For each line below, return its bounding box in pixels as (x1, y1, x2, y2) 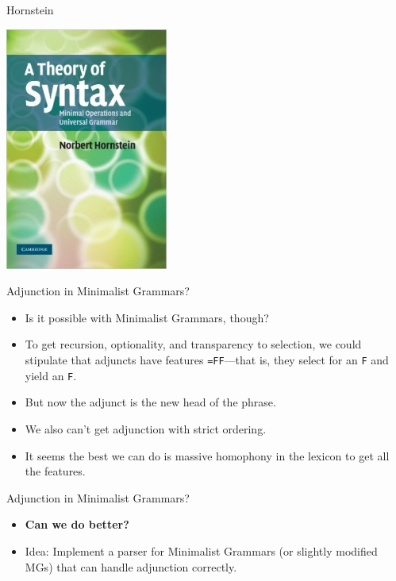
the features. (25, 463, 86, 479)
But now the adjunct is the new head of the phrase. (25, 394, 276, 410)
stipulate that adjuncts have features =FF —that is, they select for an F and (25, 352, 389, 368)
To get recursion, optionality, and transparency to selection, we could (25, 336, 362, 352)
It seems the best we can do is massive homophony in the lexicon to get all (25, 447, 390, 464)
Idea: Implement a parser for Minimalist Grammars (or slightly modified (25, 542, 378, 559)
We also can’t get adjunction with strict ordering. (25, 420, 267, 437)
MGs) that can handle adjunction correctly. (25, 558, 237, 575)
